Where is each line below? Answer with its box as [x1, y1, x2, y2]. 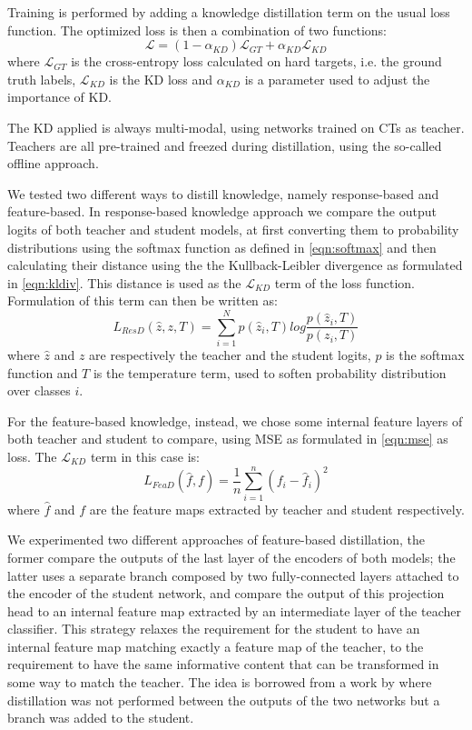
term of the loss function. [274, 273, 415, 292]
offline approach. [7, 154, 99, 173]
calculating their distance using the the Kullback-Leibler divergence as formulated [7, 255, 463, 275]
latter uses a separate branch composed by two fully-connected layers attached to [7, 565, 459, 585]
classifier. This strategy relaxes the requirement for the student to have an [7, 619, 420, 638]
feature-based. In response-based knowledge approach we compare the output [7, 202, 437, 221]
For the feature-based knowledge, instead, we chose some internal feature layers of [7, 411, 463, 430]
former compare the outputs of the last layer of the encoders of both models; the [7, 547, 456, 566]
